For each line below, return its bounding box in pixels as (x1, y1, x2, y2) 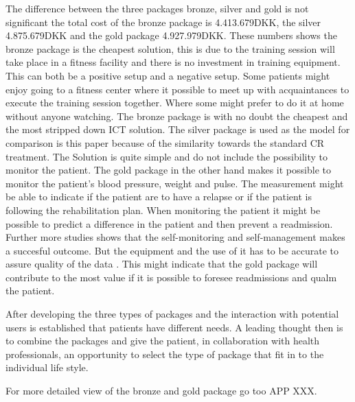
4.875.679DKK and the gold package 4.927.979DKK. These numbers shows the (5, 28, 337, 43)
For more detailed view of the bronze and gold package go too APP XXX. (5, 383, 317, 398)
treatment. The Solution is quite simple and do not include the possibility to (5, 149, 328, 163)
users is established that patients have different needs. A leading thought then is (5, 320, 343, 334)
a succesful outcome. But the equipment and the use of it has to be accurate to (5, 243, 339, 257)
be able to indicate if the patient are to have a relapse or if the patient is (5, 189, 312, 204)
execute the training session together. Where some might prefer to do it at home (5, 95, 344, 110)
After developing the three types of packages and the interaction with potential (5, 307, 339, 321)
